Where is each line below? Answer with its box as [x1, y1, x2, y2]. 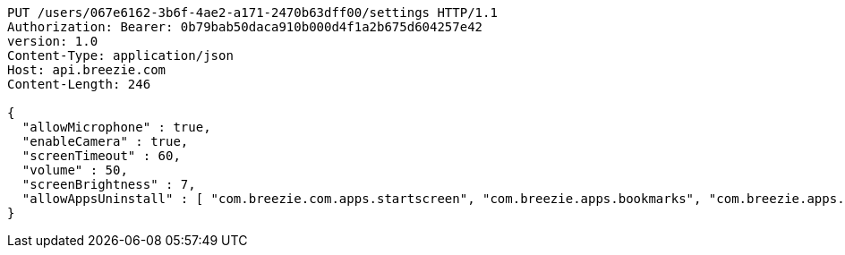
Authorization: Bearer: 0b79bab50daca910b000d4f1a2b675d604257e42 [7, 20, 483, 34]
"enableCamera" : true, [21, 134, 189, 149]
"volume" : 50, [21, 163, 128, 177]
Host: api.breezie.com [7, 63, 166, 77]
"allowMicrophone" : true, [21, 120, 211, 134]
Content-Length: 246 [7, 77, 151, 91]
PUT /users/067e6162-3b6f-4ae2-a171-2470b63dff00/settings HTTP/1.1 [7, 5, 498, 20]
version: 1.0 [7, 34, 98, 48]
